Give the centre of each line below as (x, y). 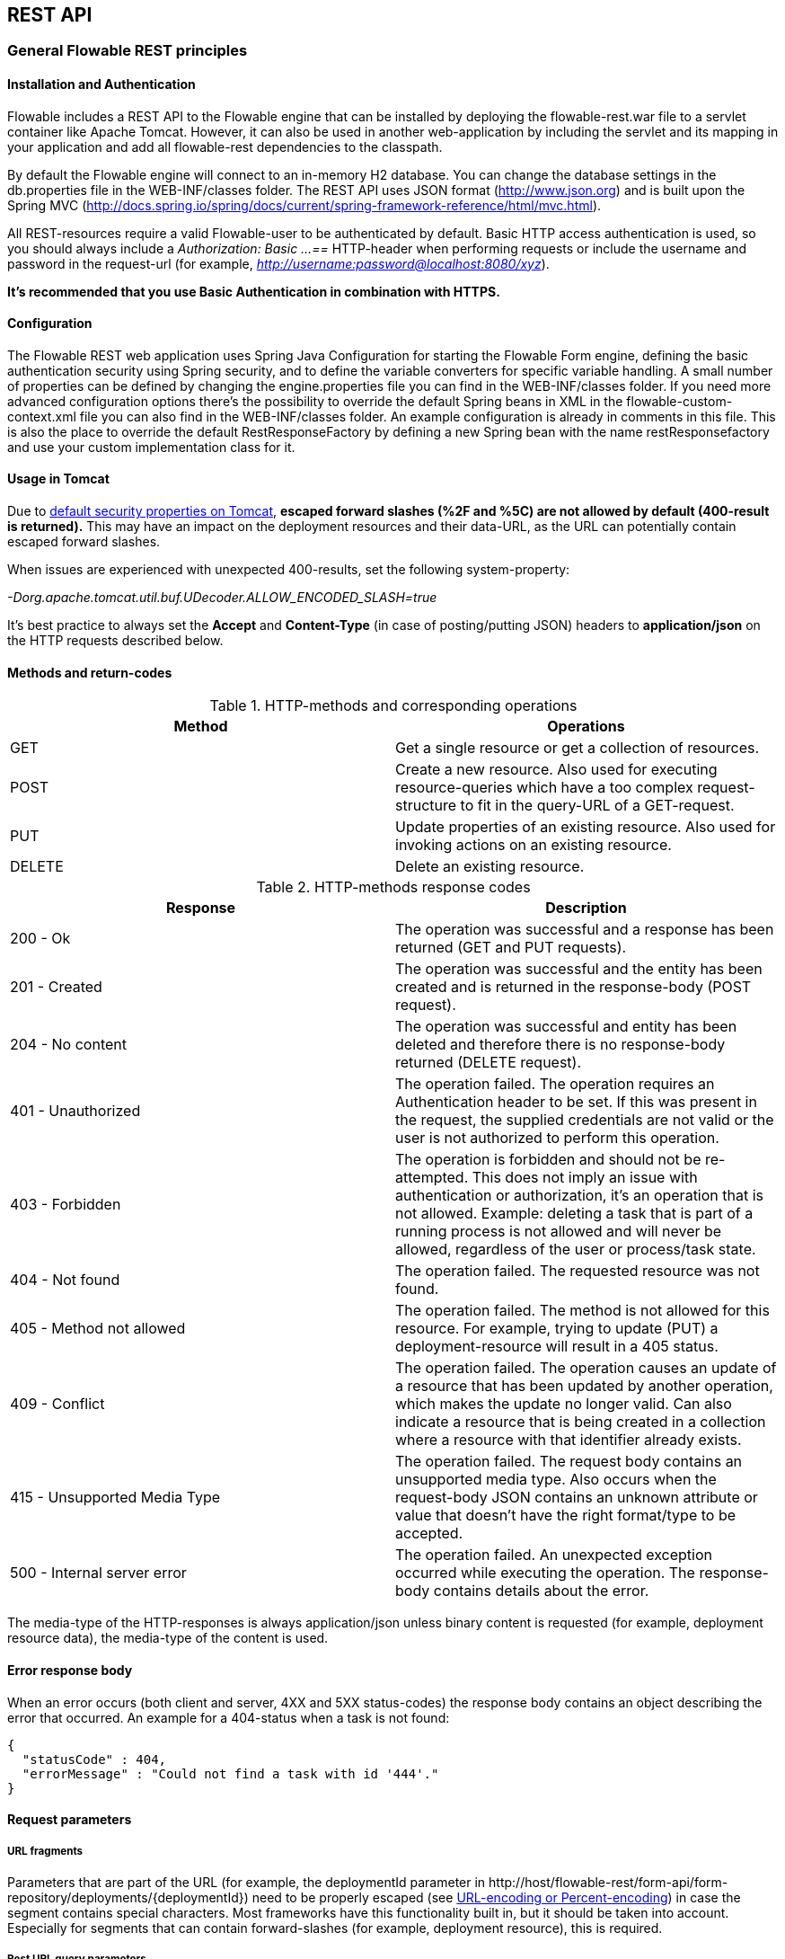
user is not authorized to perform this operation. (557, 1138)
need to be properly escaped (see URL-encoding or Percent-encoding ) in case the (496, 1897)
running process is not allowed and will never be (559, 1232)
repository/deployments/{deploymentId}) (128, 1897)
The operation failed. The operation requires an (555, 1084)
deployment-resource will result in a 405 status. (557, 1347)
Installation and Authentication (101, 84)
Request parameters (70, 1820)
